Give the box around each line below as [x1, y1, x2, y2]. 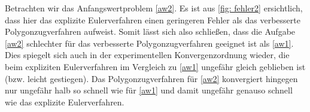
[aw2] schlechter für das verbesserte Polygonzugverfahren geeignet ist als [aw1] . [5, 37, 294, 49]
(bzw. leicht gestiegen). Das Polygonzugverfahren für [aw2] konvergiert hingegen [5, 72, 298, 84]
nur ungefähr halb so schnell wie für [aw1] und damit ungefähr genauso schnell [5, 84, 293, 96]
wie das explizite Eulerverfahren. [5, 95, 124, 108]
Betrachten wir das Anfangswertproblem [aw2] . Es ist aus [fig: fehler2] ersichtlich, [5, 2, 303, 14]
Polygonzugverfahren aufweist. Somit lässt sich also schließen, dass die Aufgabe [5, 25, 296, 38]
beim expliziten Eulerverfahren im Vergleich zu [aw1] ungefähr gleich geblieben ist [5, 60, 306, 72]
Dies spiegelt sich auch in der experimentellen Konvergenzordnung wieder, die [5, 49, 290, 61]
